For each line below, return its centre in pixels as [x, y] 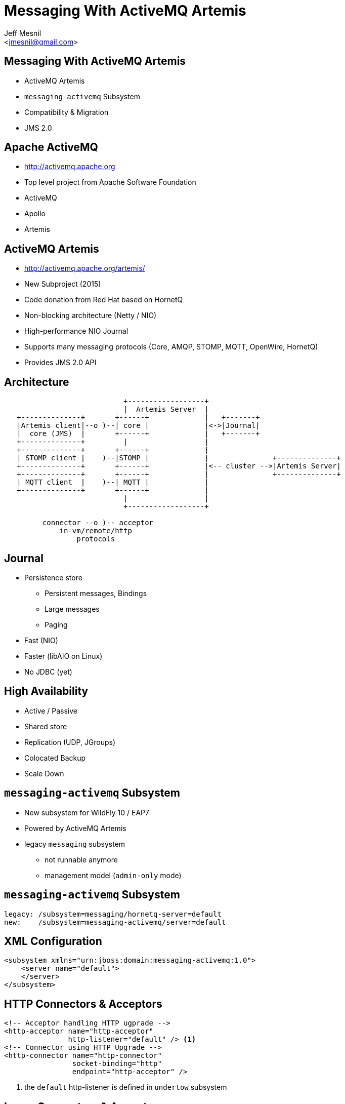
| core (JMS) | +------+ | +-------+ [138, 434]
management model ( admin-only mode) [113, 875]
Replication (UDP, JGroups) [70, 742]
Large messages [72, 609]
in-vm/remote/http [96, 531]
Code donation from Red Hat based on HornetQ [104, 300]
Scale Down [44, 773]
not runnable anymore [81, 859]
